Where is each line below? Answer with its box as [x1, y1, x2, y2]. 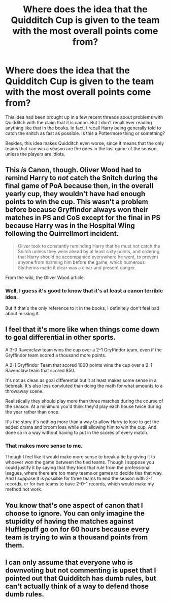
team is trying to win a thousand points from [5, 533, 148, 541]
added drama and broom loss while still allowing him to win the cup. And [5, 424, 157, 430]
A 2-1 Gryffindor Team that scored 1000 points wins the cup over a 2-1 [5, 362, 153, 368]
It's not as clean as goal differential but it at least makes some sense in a [5, 377, 157, 383]
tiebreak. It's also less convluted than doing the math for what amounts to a [5, 382, 163, 389]
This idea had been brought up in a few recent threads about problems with [5, 114, 163, 120]
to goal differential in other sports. [5, 333, 116, 342]
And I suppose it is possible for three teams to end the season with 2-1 [5, 475, 153, 482]
